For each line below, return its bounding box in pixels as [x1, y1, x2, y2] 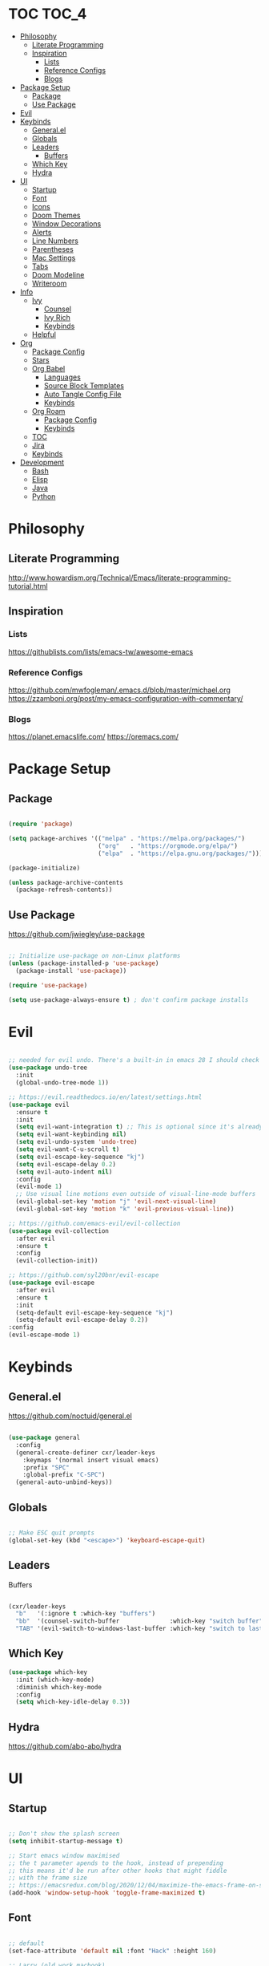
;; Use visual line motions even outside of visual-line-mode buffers [15, 1190, 256, 1198]
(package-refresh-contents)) [15, 886, 113, 894]
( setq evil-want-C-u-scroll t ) [15, 1145, 120, 1153]
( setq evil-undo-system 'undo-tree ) [15, 1138, 138, 1146]
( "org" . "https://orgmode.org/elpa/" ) [97, 841, 239, 850]
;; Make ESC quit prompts [8, 1529, 94, 1537]
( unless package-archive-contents [8, 878, 124, 886]
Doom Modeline [31, 270, 85, 279]
